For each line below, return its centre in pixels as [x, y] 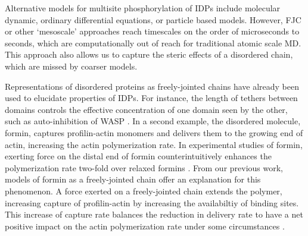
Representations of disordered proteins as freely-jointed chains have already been [152, 86]
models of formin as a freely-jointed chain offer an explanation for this [133, 179]
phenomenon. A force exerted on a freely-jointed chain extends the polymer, [144, 191]
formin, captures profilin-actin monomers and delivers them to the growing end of [154, 132]
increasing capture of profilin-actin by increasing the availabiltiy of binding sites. [152, 202]
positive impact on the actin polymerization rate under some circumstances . [145, 226]
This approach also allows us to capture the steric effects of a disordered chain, [149, 54]
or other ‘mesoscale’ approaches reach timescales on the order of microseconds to [152, 31]
